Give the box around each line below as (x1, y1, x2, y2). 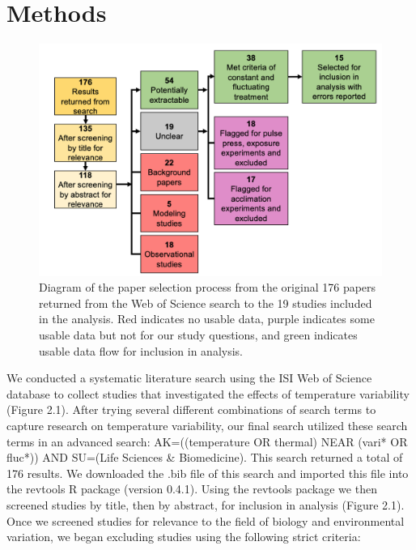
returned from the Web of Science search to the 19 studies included (39, 294, 372, 311)
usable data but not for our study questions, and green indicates (39, 326, 358, 343)
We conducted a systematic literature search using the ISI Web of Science (6, 369, 372, 386)
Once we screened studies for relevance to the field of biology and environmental (6, 512, 405, 529)
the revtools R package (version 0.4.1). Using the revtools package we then (6, 480, 377, 497)
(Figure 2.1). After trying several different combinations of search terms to (6, 401, 376, 418)
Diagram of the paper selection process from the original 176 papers (39, 279, 376, 296)
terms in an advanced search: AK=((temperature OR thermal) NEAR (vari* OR (6, 433, 408, 450)
